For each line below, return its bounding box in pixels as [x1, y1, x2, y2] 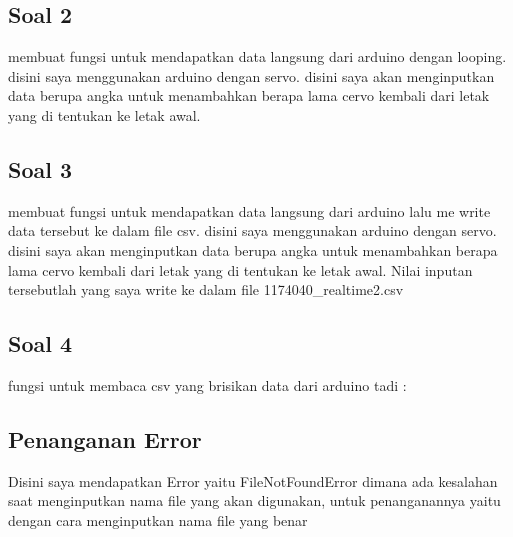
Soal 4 [8, 328, 73, 359]
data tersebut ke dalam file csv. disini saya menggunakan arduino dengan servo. [8, 220, 497, 241]
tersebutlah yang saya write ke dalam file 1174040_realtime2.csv [8, 279, 404, 300]
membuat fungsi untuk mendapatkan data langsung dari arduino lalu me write [8, 200, 491, 221]
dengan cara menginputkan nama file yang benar [8, 509, 308, 530]
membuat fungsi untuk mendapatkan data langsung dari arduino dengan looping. [8, 46, 507, 67]
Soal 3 [8, 153, 73, 184]
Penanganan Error [8, 423, 202, 454]
